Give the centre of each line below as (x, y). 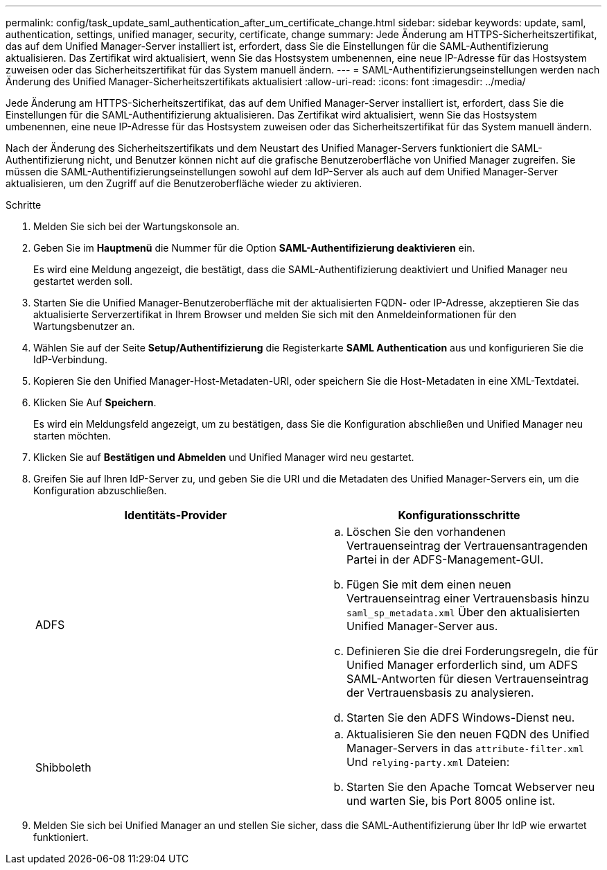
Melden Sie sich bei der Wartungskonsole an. (137, 226)
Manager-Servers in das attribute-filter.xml (465, 748)
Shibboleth (63, 767)
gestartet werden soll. (83, 281)
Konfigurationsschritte (459, 515)
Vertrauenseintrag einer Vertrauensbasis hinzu (468, 598)
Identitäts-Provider (176, 515)
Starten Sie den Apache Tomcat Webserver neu (471, 787)
